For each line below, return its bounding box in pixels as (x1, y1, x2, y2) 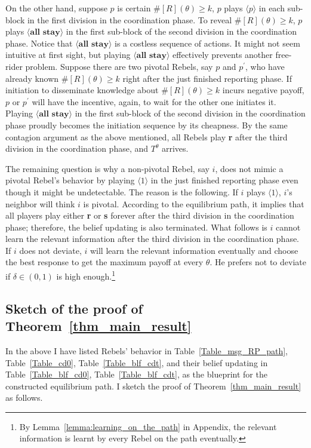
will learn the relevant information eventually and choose (90, 244, 298, 256)
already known (5, 72, 59, 84)
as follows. (5, 391, 43, 404)
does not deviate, (19, 244, 82, 256)
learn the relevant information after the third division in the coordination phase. (5, 232, 300, 245)
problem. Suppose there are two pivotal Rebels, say (25, 60, 213, 72)
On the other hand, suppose (5, 2, 107, 14)
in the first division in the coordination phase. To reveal (27, 13, 232, 26)
